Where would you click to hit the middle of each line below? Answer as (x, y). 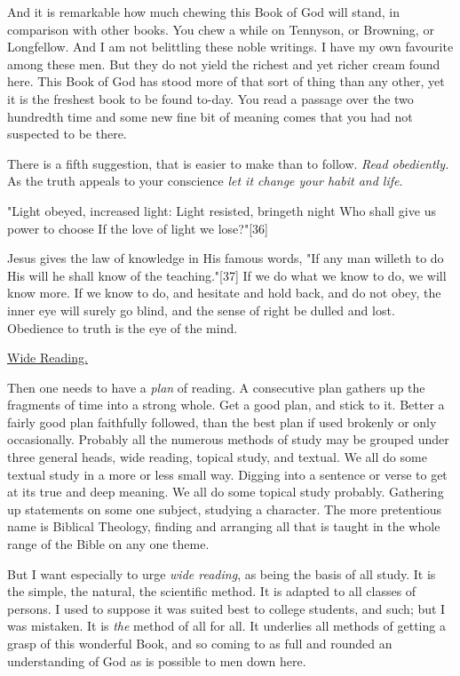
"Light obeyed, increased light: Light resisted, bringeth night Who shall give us (222, 210)
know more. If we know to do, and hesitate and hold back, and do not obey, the (224, 293)
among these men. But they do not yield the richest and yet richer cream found (224, 64)
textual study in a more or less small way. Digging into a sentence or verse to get (227, 474)
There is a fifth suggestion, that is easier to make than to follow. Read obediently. (228, 163)
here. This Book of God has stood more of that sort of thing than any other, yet (226, 81)
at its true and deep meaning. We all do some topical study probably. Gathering (226, 492)
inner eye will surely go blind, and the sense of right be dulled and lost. (201, 310)
